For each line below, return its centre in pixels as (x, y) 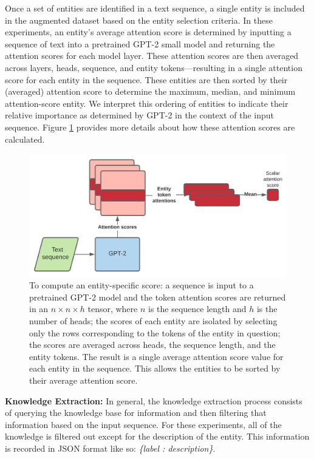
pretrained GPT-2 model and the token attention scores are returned (158, 297)
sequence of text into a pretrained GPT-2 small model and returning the (140, 43)
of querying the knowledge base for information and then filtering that (136, 413)
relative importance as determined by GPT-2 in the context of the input (140, 115)
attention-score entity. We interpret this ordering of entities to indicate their (147, 103)
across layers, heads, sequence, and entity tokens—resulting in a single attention (154, 67)
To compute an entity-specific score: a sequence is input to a (142, 285)
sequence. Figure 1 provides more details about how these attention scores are (150, 127)
